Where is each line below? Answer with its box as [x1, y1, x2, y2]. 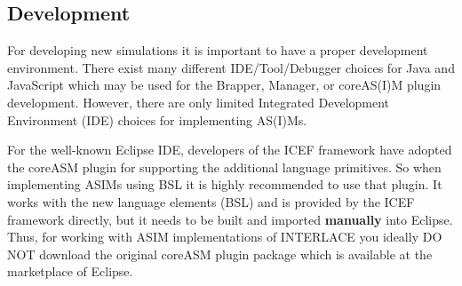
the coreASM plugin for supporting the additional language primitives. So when [7, 157, 442, 176]
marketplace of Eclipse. [7, 262, 133, 281]
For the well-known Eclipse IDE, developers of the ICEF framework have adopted [7, 140, 452, 159]
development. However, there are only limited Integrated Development [7, 92, 390, 111]
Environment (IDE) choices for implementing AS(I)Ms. [7, 110, 307, 129]
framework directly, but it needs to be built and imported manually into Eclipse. [7, 210, 453, 228]
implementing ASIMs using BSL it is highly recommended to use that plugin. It [7, 175, 442, 194]
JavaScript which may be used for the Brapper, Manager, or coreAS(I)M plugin [7, 75, 442, 94]
